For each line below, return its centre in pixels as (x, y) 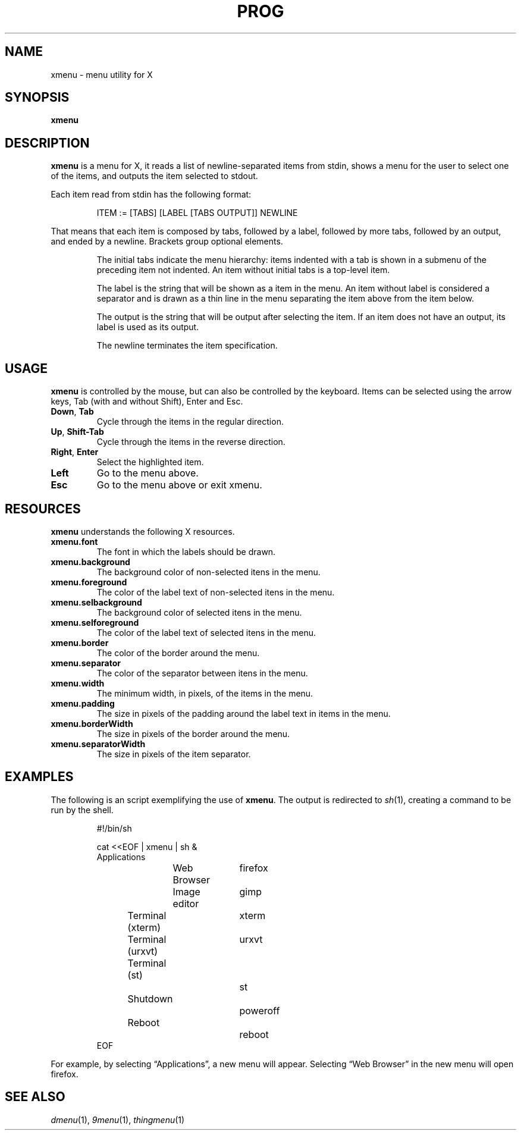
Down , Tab (72, 412)
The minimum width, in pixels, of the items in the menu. (205, 693)
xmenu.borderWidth (92, 723)
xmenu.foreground (89, 582)
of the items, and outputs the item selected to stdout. (154, 176)
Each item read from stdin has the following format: (151, 195)
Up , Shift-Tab (77, 432)
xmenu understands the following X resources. (143, 531)
